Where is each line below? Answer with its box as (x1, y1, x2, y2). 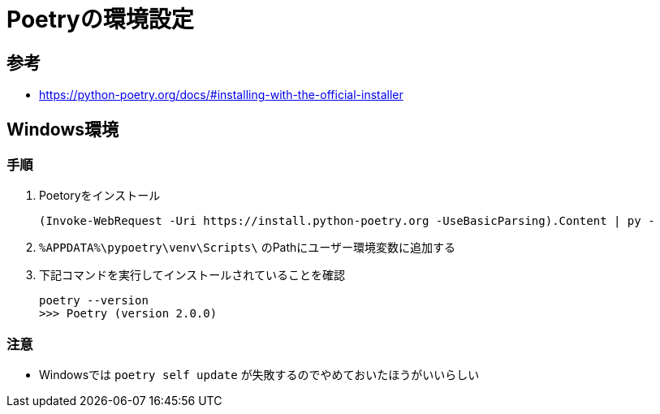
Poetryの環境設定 (6, 6, 194, 33)
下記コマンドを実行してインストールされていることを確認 (39, 268, 345, 282)
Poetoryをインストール (39, 188, 161, 203)
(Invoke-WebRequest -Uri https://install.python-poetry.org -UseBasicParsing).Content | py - (39, 214, 655, 228)
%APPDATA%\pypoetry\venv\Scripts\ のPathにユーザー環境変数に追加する (39, 240, 456, 255)
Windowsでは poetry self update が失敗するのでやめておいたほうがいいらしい (39, 368, 480, 382)
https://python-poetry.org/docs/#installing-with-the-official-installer (39, 88, 403, 102)
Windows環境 (6, 119, 119, 140)
